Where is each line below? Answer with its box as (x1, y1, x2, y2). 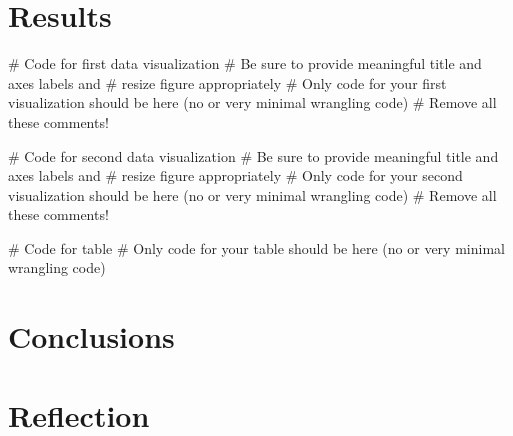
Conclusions (8, 316, 175, 357)
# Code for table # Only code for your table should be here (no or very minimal (8, 237, 505, 258)
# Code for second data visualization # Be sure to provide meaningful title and (8, 145, 499, 166)
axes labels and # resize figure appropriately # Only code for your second (8, 165, 463, 186)
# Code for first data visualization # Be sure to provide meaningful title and (8, 53, 482, 74)
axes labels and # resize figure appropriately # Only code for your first (8, 72, 447, 93)
